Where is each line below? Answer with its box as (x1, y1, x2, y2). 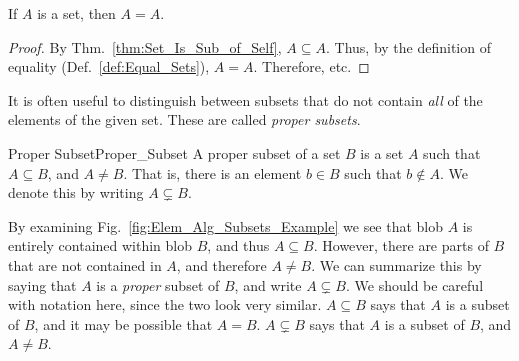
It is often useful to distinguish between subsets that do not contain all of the (8, 89, 483, 110)
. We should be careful (346, 274, 484, 295)
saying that (8, 274, 77, 295)
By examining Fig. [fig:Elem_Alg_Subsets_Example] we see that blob (8, 215, 444, 236)
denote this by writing (8, 182, 144, 203)
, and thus (207, 235, 270, 256)
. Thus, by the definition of (325, 36, 491, 57)
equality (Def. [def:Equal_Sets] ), (8, 56, 210, 77)
